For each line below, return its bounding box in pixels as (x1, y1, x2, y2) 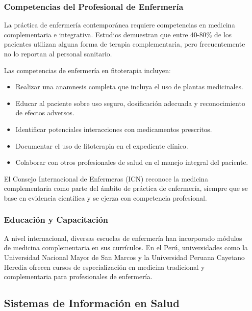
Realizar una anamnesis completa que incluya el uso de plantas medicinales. (15, 81, 243, 92)
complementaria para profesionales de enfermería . (4, 271, 152, 282)
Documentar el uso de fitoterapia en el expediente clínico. (15, 140, 188, 151)
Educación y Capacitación (4, 213, 108, 226)
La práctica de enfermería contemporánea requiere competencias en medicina (4, 20, 235, 30)
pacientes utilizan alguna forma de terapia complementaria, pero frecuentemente (4, 39, 245, 49)
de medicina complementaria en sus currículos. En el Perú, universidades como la (4, 242, 248, 253)
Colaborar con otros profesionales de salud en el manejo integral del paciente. (15, 157, 248, 167)
